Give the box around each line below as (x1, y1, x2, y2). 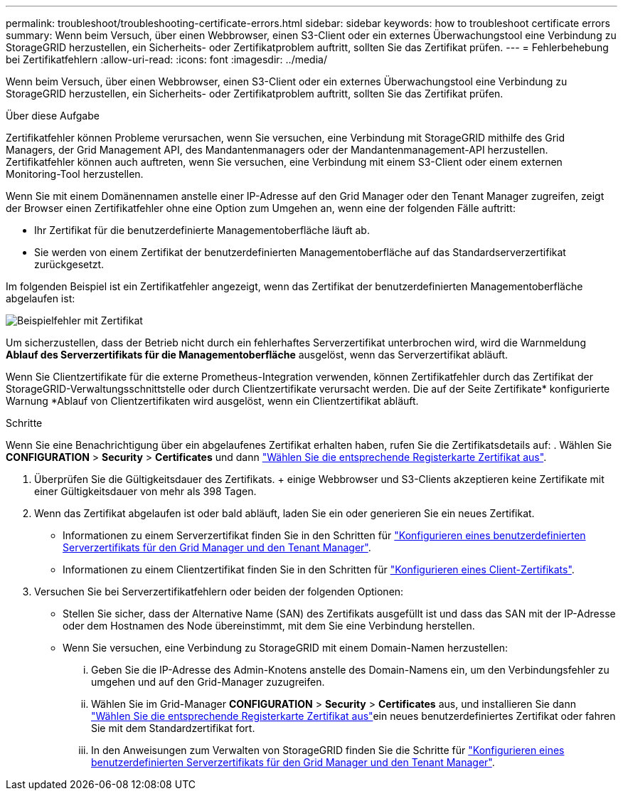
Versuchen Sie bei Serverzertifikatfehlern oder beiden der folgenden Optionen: (34, 585, 404, 598)
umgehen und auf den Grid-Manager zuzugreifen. (91, 676, 325, 688)
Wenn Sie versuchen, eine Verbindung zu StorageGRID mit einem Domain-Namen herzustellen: (63, 642, 508, 654)
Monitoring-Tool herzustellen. (6, 168, 144, 180)
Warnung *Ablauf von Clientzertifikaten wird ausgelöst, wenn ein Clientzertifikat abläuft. (6, 395, 419, 407)
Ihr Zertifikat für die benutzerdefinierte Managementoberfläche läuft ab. (34, 224, 370, 236)
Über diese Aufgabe (6, 110, 100, 122)
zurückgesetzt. (34, 258, 105, 270)
